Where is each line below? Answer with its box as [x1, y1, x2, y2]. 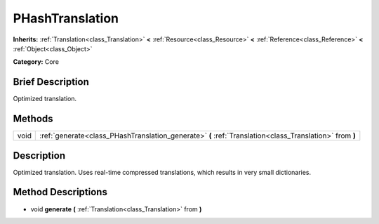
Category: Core [13, 58, 60, 66]
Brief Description [13, 76, 89, 88]
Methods [13, 113, 53, 125]
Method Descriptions [13, 186, 108, 198]
